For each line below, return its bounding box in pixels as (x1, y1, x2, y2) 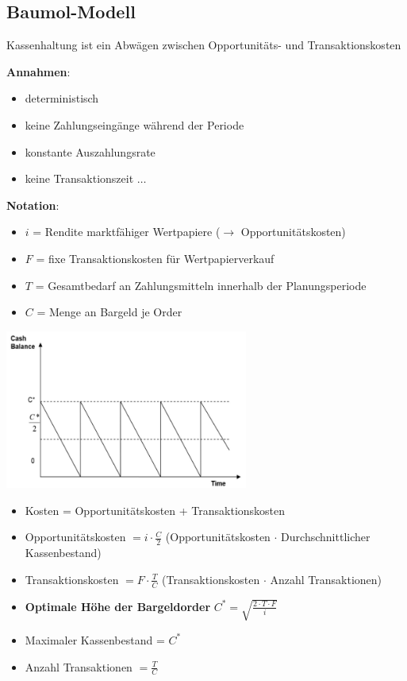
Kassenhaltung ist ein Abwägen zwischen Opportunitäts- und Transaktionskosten (6, 37, 401, 53)
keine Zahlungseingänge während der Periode (25, 116, 244, 133)
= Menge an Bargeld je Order (36, 304, 182, 320)
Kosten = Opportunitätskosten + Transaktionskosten (25, 501, 286, 518)
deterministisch (25, 90, 99, 106)
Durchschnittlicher (281, 528, 371, 545)
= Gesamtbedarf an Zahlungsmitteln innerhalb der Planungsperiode (35, 277, 367, 293)
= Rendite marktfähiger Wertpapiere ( (33, 223, 221, 240)
